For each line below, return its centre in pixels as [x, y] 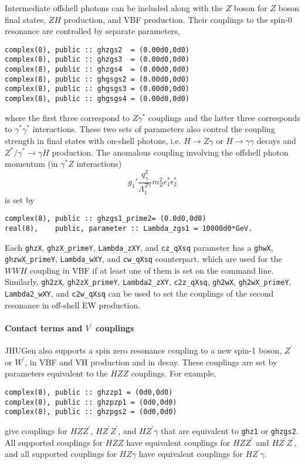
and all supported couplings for [61, 454]
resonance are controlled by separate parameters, [92, 31]
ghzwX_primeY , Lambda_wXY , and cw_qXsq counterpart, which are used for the [143, 259]
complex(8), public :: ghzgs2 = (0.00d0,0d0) [97, 50]
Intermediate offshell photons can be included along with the [114, 8]
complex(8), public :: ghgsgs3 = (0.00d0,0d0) [97, 89]
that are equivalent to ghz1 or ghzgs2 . [230, 430]
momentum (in [31, 164]
